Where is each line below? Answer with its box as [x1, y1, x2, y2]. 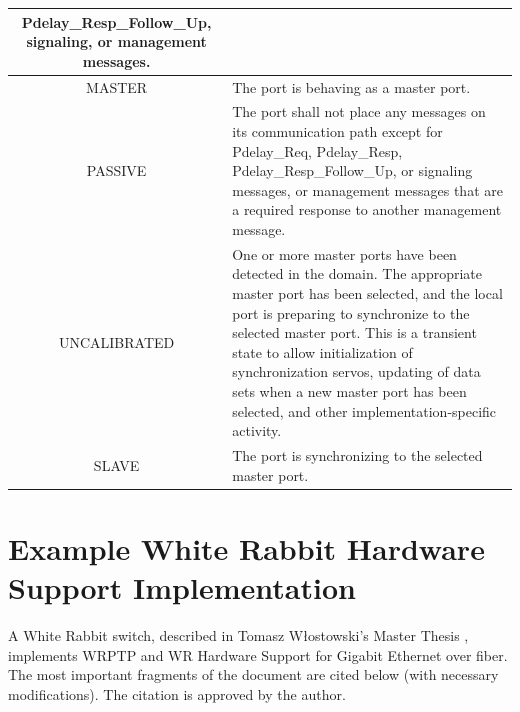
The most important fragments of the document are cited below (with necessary [8, 664, 499, 685]
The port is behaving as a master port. [232, 76, 471, 97]
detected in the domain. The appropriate [232, 263, 482, 284]
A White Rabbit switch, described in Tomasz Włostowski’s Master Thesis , [8, 624, 469, 645]
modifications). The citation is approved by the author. [8, 683, 346, 704]
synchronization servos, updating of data [232, 361, 481, 382]
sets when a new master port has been [232, 380, 467, 401]
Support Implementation [8, 567, 356, 608]
